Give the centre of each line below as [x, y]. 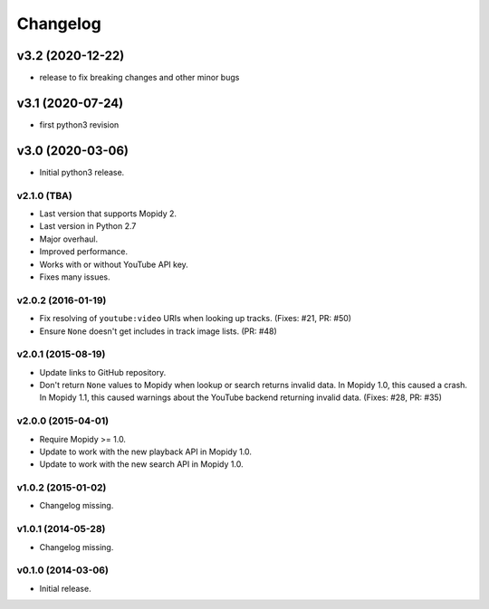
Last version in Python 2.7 [88, 226]
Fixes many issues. [75, 277]
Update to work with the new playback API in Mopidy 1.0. [146, 452]
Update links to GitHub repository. [103, 372]
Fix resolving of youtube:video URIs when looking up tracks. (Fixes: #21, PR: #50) [196, 319]
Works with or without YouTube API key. [114, 264]
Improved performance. [84, 252]
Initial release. [65, 588]
